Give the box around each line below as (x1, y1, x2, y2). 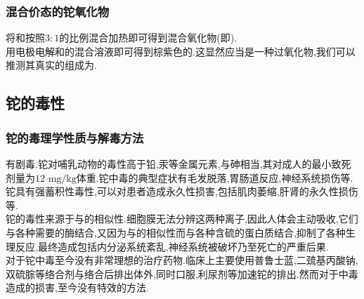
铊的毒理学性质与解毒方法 (6, 128, 144, 146)
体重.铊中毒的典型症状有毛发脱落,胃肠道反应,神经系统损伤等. (76, 170, 353, 185)
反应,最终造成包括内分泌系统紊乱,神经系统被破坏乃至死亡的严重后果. (15, 239, 329, 253)
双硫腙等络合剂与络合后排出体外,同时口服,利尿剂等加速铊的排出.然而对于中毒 (6, 266, 358, 281)
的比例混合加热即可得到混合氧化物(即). (59, 30, 238, 45)
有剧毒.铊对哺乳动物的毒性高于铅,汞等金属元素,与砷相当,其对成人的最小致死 (6, 157, 351, 171)
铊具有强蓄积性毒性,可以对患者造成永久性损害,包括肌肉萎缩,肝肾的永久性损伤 (6, 184, 358, 199)
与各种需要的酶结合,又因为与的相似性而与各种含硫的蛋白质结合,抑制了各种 (6, 225, 346, 239)
